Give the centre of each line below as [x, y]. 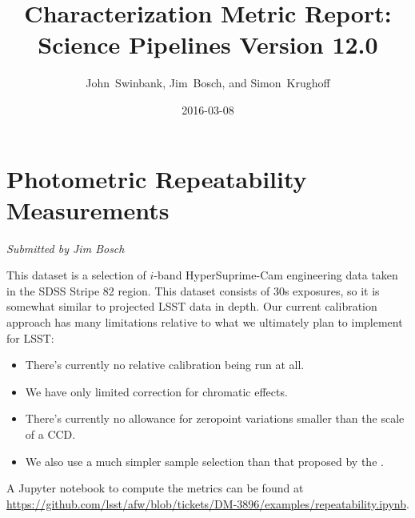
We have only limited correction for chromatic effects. [156, 391]
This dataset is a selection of [76, 275]
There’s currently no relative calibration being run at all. [165, 365]
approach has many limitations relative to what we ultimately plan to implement [205, 322]
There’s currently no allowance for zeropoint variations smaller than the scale [215, 418]
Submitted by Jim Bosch [66, 248]
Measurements [88, 209]
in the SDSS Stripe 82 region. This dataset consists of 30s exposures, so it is [193, 290]
